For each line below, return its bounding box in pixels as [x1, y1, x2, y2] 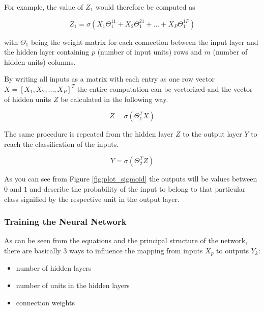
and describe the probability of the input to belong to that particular [30, 183, 246, 194]
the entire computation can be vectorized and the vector [77, 83, 253, 94]
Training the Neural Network [4, 215, 127, 228]
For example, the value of [4, 2, 83, 12]
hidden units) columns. [4, 56, 76, 67]
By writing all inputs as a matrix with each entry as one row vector [4, 73, 215, 84]
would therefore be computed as [95, 2, 195, 12]
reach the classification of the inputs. [4, 138, 119, 149]
